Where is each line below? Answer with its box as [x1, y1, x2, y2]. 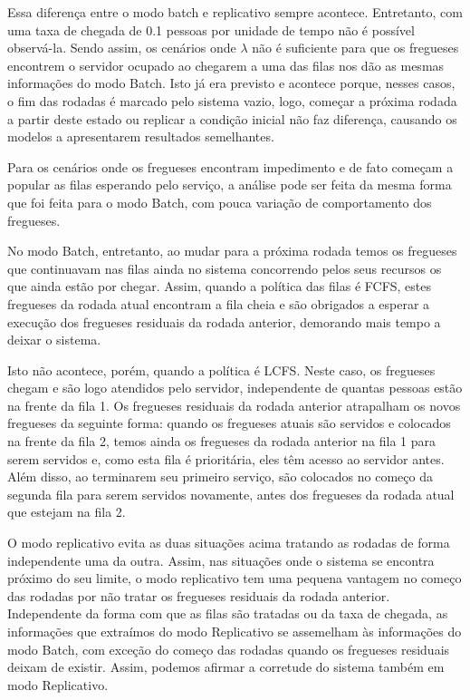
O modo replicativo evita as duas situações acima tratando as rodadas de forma [7, 533, 450, 552]
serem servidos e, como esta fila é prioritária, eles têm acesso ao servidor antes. [7, 449, 445, 468]
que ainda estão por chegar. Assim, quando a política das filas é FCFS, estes [7, 277, 432, 296]
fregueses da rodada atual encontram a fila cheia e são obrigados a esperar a [7, 294, 430, 313]
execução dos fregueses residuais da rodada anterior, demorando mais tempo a [7, 312, 441, 331]
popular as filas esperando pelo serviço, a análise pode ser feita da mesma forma [7, 175, 452, 194]
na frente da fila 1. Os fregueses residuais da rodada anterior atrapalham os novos [7, 395, 461, 414]
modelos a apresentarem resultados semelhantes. [7, 127, 274, 146]
